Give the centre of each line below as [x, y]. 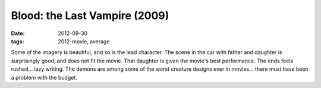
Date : [18, 33]
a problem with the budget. [44, 77]
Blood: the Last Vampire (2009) [90, 15]
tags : [18, 41]
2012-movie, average [84, 41]
